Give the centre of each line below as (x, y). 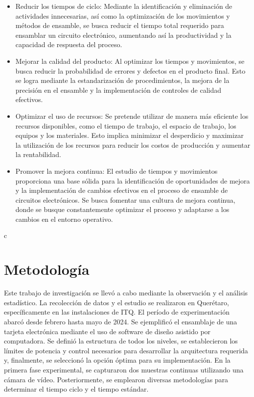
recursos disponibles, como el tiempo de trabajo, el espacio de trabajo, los (126, 125)
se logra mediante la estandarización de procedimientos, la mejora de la (122, 80)
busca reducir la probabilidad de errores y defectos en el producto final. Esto (130, 70)
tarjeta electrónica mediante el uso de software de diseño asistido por (107, 331)
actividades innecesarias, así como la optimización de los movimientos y (123, 15)
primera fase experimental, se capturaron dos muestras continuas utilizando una (124, 369)
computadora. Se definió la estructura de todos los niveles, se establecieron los (121, 341)
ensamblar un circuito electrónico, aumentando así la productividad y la (123, 35)
